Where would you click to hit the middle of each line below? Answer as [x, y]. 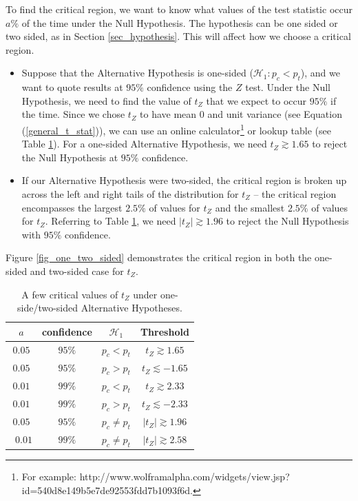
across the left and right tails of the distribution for [130, 193]
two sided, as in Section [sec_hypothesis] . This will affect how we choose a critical [178, 36]
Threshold [165, 331]
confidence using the [190, 87]
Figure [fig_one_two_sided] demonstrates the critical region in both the [159, 257]
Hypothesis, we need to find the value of [106, 100]
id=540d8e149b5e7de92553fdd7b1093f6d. [107, 490]
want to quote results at [72, 87]
